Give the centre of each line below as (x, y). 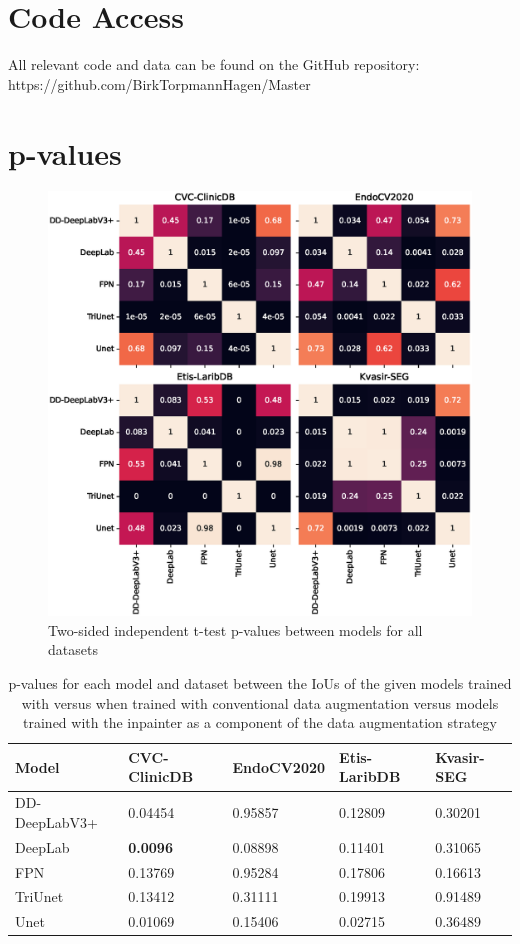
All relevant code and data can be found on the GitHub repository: (214, 64)
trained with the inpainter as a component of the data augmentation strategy (260, 722)
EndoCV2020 (279, 766)
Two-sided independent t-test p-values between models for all (235, 629)
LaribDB (370, 776)
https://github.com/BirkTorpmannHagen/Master (159, 83)
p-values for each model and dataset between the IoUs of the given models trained (260, 683)
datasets (73, 649)
